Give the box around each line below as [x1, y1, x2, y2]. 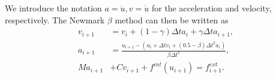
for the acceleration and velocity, [151, 2, 272, 14]
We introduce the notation [5, 2, 102, 14]
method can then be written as [115, 13, 229, 26]
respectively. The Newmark [5, 13, 105, 26]
